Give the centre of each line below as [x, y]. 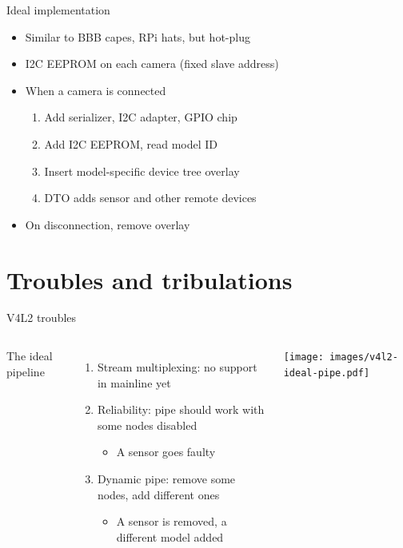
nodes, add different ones [158, 494]
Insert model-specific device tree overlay [142, 171]
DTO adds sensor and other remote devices [150, 198]
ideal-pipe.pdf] [327, 373]
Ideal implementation [58, 10]
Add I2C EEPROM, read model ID [131, 143]
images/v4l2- [363, 357]
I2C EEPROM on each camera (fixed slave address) [152, 64]
